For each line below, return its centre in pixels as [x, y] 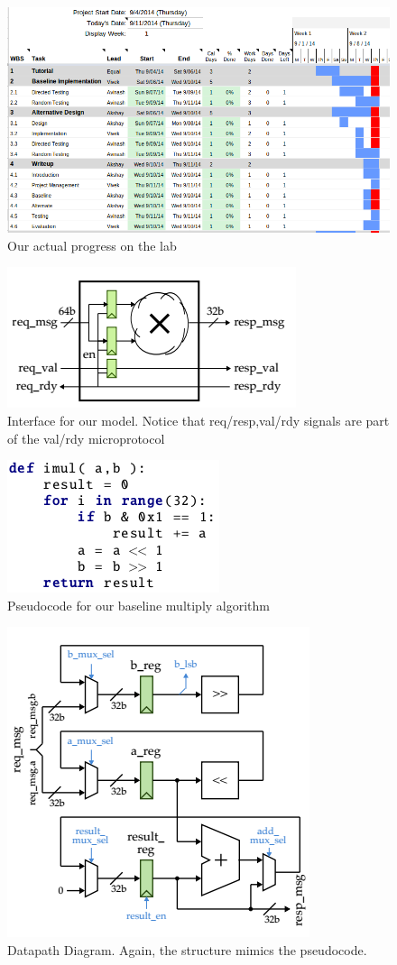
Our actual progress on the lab [92, 245]
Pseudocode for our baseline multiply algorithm [139, 605]
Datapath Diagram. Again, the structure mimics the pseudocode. [187, 949]
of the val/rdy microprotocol [86, 438]
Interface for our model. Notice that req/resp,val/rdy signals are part [198, 420]
